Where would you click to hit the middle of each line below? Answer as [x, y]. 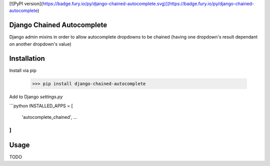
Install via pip [23, 70]
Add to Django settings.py [36, 97]
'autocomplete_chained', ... [49, 117]
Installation [27, 58]
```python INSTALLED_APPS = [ [41, 106]
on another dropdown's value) [40, 44]
